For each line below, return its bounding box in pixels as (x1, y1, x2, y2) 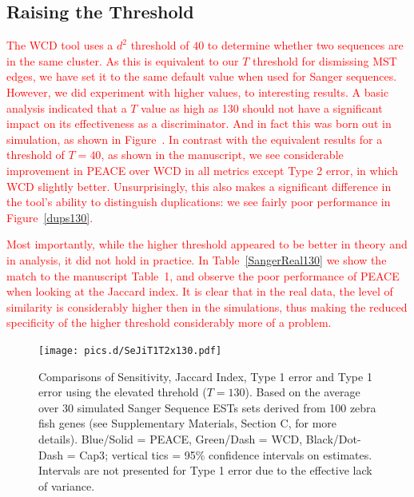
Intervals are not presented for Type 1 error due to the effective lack (38, 462, 372, 479)
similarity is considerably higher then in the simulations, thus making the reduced (6, 298, 408, 315)
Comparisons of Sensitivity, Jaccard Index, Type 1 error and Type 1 (38, 368, 372, 384)
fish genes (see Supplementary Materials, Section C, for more (38, 415, 337, 431)
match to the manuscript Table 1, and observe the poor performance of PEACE (6, 267, 400, 284)
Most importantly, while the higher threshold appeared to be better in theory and (6, 236, 408, 252)
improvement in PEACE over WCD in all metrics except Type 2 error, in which (6, 161, 398, 178)
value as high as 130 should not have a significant (141, 99, 383, 116)
